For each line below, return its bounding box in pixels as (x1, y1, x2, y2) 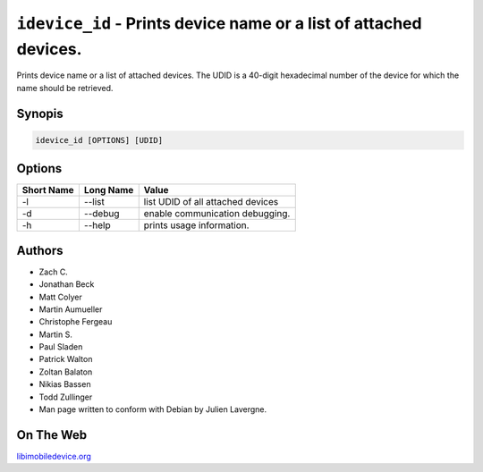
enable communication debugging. (143, 207, 291, 220)
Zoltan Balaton (38, 367, 93, 377)
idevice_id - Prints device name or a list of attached (16, 13, 422, 33)
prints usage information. (143, 219, 250, 232)
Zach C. (38, 266, 69, 277)
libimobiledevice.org (16, 451, 91, 461)
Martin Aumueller (38, 304, 103, 315)
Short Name (21, 184, 75, 197)
